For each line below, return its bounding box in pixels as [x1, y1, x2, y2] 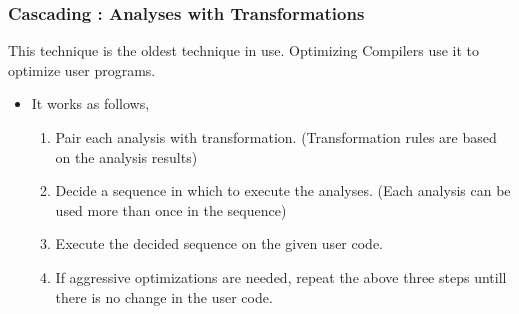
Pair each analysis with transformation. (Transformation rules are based [55, 127, 497, 147]
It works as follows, [31, 93, 150, 114]
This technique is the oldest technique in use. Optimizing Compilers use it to [8, 40, 480, 61]
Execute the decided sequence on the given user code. [55, 233, 383, 254]
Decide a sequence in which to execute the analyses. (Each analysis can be [55, 180, 511, 201]
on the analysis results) [55, 146, 198, 167]
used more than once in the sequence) [55, 199, 287, 220]
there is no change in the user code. [55, 286, 273, 307]
